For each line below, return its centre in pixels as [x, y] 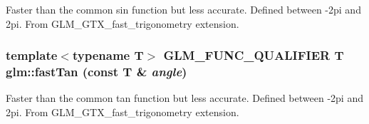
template [32, 55]
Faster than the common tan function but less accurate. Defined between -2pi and [184, 98]
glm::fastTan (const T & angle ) [97, 72]
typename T [108, 55]
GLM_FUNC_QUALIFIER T [254, 55]
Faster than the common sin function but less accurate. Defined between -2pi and [183, 9]
